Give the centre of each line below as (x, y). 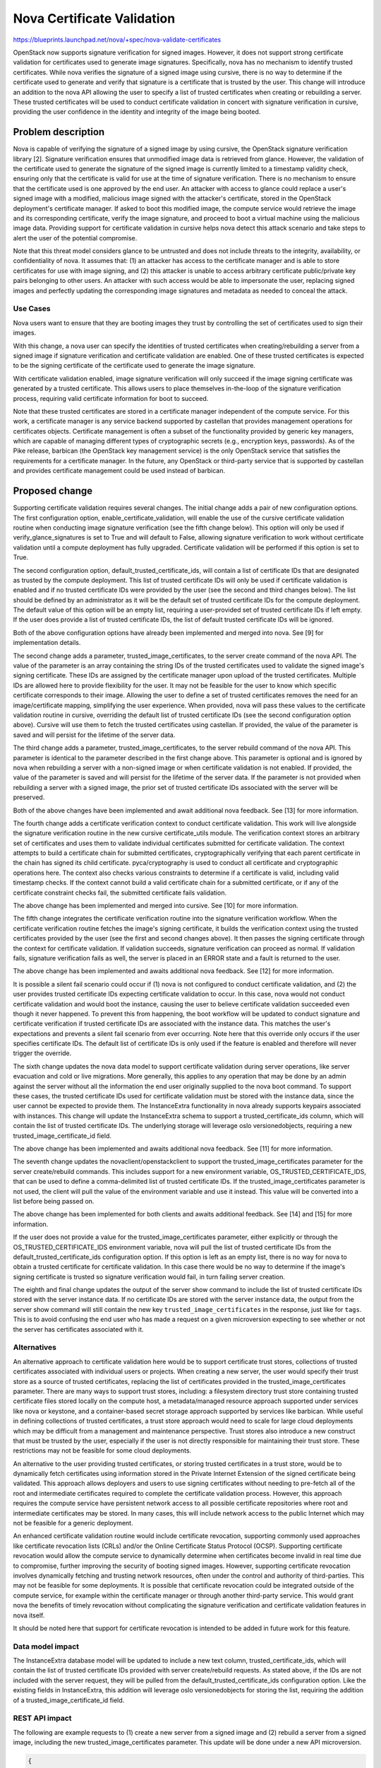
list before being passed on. (54, 1201)
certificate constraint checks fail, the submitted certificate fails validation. (120, 892)
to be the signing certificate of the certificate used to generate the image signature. (134, 366)
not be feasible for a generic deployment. (73, 1523)
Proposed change (53, 491)
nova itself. (29, 1615)
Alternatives (35, 1347)
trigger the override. (42, 1053)
